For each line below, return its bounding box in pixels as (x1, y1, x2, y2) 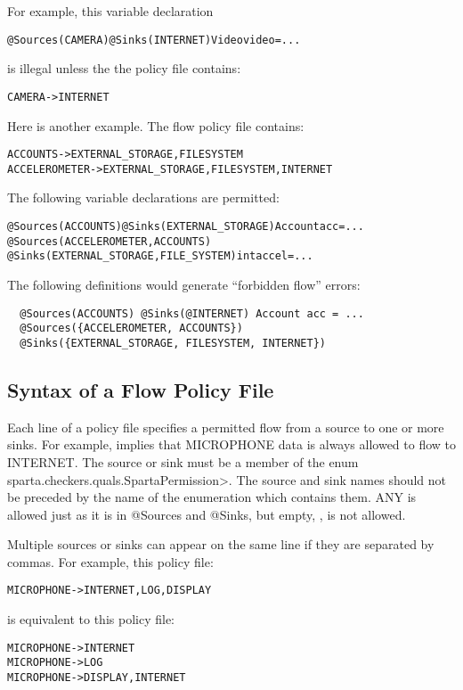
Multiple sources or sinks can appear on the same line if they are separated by (7, 535, 435, 554)
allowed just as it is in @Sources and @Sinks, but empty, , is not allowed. (7, 505, 406, 523)
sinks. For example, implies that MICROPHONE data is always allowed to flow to (7, 435, 457, 454)
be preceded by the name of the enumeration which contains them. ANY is (7, 488, 417, 506)
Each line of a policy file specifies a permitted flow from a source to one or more (7, 417, 444, 436)
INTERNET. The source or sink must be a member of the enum (7, 452, 359, 471)
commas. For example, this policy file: (7, 552, 214, 571)
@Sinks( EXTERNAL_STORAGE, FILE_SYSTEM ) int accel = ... (7, 250, 313, 263)
